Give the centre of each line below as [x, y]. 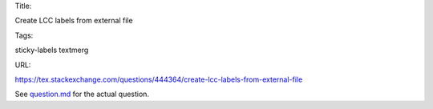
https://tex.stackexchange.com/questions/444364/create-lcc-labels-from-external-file [159, 79]
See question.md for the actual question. [82, 94]
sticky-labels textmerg [52, 50]
